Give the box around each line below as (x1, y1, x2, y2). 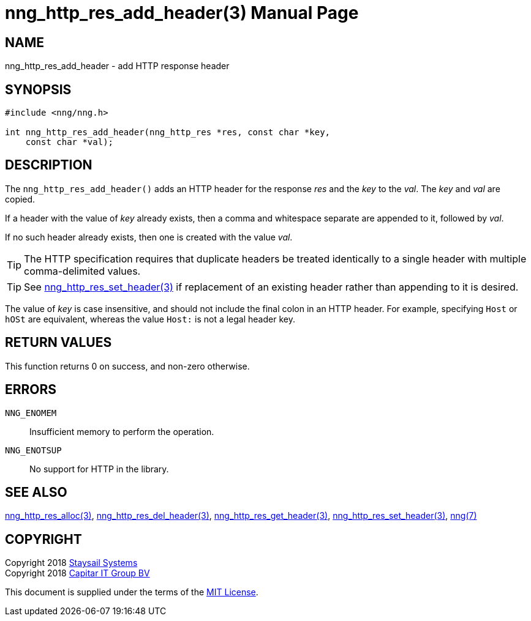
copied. (5, 193, 36, 204)
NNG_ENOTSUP (5, 445, 62, 455)
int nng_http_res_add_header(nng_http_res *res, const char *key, (5, 127, 331, 138)
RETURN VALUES (5, 335, 112, 351)
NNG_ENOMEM (5, 407, 57, 418)
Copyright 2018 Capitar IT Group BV (5, 568, 150, 579)
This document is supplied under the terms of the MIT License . (5, 587, 258, 598)
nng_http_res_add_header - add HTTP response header (5, 61, 230, 72)
